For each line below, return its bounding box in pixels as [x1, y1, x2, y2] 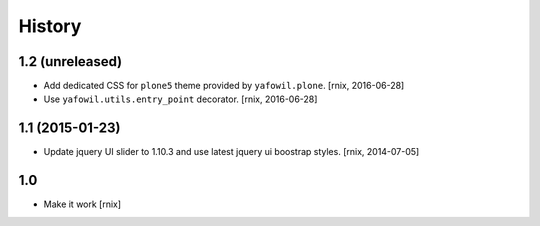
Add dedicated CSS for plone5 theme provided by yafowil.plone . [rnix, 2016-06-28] [43, 80, 405, 92]
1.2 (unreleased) [18, 53, 123, 70]
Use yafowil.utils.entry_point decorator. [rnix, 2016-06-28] [43, 93, 318, 105]
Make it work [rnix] [43, 198, 122, 210]
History [18, 15, 82, 37]
